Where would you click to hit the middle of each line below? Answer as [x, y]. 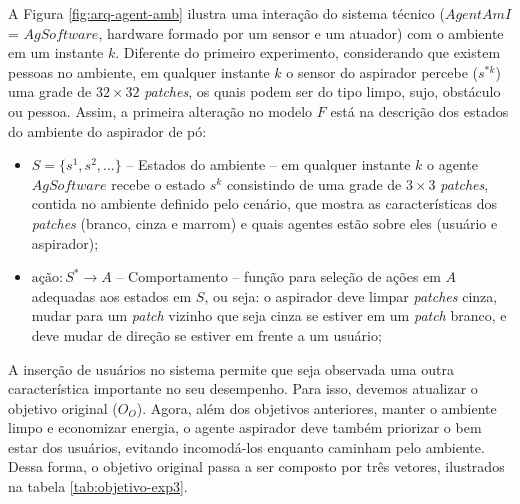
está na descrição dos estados [419, 110]
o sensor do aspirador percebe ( [382, 71]
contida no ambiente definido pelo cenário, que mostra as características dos [264, 203]
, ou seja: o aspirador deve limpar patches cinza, [351, 295]
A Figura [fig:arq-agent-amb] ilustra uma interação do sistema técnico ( [226, 13]
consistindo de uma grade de [314, 183]
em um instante [56, 52]
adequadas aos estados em [111, 295]
